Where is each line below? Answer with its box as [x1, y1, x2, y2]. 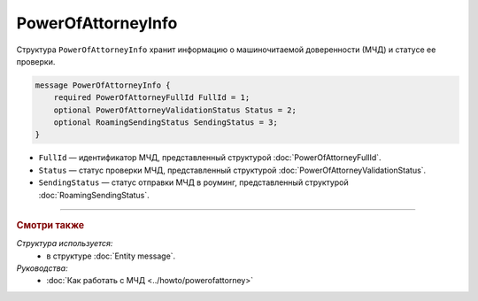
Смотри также [16, 220, 85, 232]
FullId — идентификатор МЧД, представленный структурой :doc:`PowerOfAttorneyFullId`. [38, 152, 382, 163]
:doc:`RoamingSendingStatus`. [38, 189, 150, 200]
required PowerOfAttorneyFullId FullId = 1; [53, 93, 251, 103]
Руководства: [16, 263, 68, 274]
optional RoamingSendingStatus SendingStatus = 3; [53, 118, 278, 127]
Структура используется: [16, 238, 113, 249]
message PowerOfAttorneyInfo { [35, 80, 172, 90]
